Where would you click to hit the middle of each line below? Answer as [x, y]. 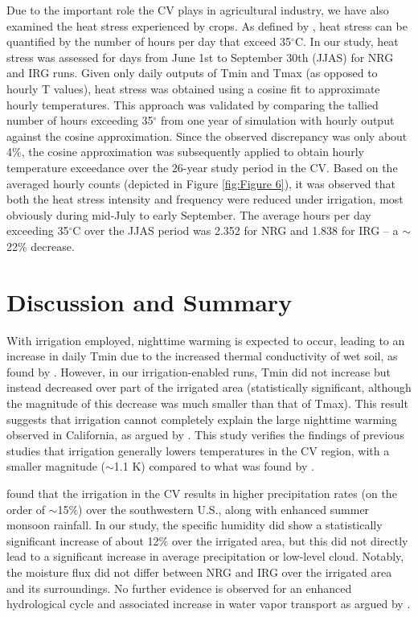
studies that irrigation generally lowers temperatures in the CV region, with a [198, 450]
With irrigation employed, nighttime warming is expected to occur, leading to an [206, 340]
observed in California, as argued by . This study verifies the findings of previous [205, 435]
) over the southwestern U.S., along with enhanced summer [224, 509]
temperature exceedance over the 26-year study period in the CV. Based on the [202, 167]
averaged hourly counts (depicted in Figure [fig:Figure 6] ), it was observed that [201, 183]
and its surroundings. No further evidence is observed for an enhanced [179, 588]
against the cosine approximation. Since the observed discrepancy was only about [207, 136]
